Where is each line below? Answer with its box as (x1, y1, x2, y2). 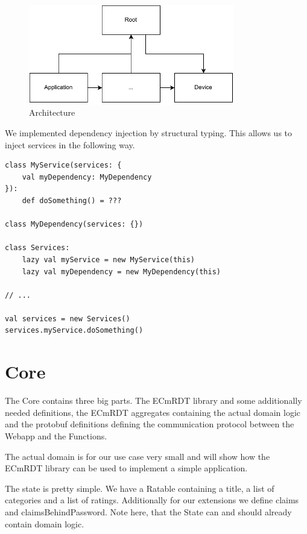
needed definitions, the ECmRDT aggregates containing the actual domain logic (5, 406, 300, 418)
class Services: (5, 243, 70, 253)
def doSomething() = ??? (22, 196, 122, 205)
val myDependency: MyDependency (22, 172, 152, 181)
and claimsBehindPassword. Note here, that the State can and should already (5, 505, 292, 518)
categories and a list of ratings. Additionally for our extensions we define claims (5, 494, 299, 506)
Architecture (29, 106, 75, 119)
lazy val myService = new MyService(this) (22, 255, 195, 264)
